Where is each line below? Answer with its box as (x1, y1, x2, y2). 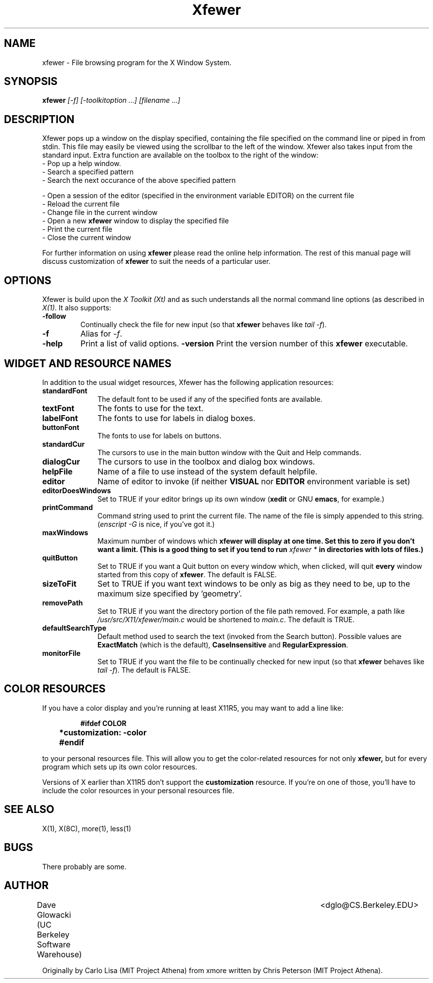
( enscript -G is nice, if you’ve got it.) (97, 519, 215, 528)
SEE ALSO (4, 803, 54, 816)
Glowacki (37, 910, 71, 920)
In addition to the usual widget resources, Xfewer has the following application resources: (42, 378, 334, 386)
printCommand (42, 503, 93, 512)
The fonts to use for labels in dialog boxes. (97, 413, 256, 423)
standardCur (42, 439, 85, 448)
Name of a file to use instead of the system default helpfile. (97, 466, 318, 476)
